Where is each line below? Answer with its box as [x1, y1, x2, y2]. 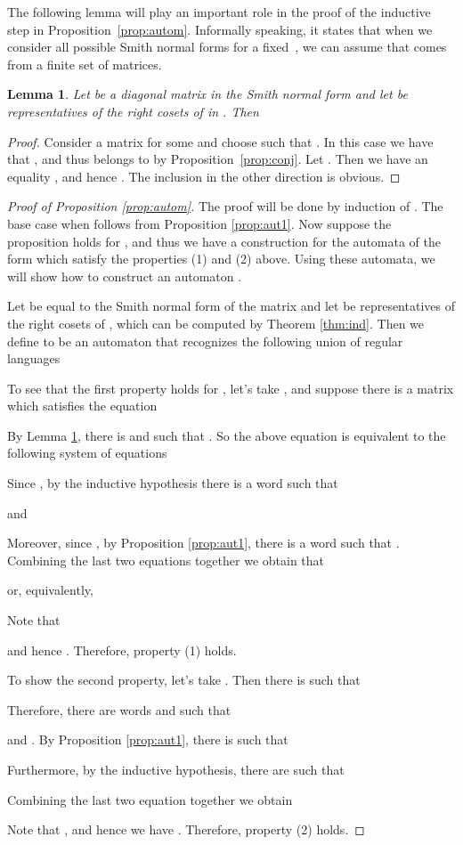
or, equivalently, [7, 581, 93, 599]
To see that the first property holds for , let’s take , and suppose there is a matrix [7, 378, 454, 397]
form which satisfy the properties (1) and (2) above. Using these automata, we [7, 249, 435, 268]
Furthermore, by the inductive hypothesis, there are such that [7, 760, 345, 778]
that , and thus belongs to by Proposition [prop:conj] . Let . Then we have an [7, 150, 428, 168]
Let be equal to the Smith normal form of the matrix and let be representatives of [7, 297, 455, 315]
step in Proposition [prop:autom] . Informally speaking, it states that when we [7, 20, 433, 38]
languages [7, 349, 61, 368]
